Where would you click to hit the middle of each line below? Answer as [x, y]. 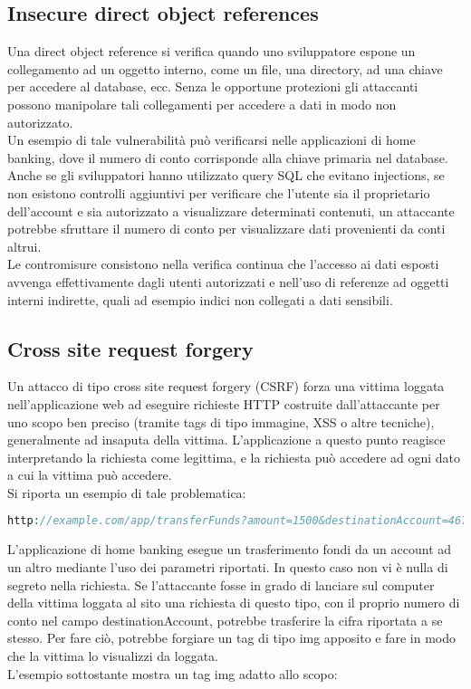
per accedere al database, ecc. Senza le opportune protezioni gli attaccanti [213, 86]
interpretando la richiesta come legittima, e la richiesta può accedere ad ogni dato [234, 457]
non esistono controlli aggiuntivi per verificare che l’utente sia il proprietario [219, 192]
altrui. [24, 246]
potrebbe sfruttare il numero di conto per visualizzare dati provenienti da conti [226, 229]
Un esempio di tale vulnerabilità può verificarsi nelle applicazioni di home [211, 140]
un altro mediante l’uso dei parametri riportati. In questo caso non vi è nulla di [228, 566]
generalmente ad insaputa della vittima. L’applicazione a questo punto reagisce [226, 440]
